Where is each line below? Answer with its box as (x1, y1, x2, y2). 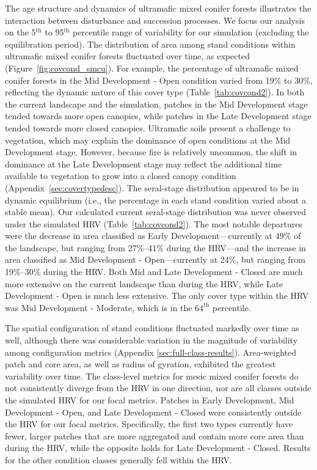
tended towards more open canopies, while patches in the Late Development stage (5, 109, 312, 122)
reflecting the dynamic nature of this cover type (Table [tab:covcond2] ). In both (5, 86, 305, 98)
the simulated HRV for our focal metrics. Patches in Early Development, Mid (5, 394, 294, 406)
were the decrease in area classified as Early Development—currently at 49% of (5, 229, 301, 242)
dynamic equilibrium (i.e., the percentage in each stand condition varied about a (5, 193, 306, 206)
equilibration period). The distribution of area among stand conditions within (5, 37, 296, 50)
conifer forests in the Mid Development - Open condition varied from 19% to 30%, (5, 73, 313, 86)
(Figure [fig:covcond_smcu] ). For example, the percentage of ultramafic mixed (5, 61, 299, 74)
